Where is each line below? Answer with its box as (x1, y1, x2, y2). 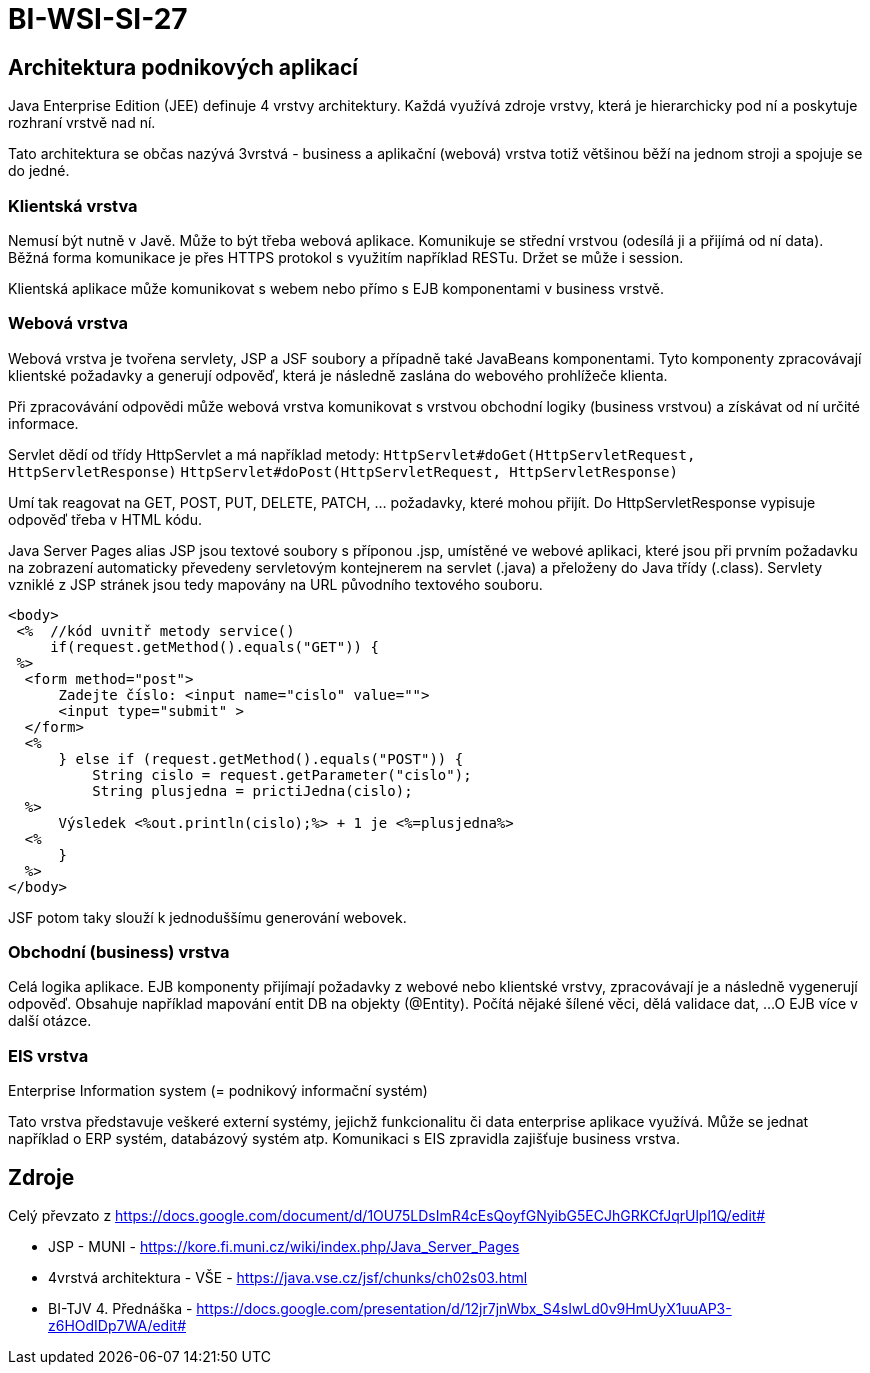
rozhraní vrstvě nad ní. (8, 114, 156, 132)
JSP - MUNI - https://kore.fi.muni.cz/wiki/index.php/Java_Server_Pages (48, 1238, 520, 1256)
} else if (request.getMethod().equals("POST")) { (58, 750, 464, 767)
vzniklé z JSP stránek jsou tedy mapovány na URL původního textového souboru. (8, 575, 543, 593)
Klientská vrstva (8, 195, 138, 216)
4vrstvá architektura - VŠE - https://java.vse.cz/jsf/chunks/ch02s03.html (48, 1269, 528, 1287)
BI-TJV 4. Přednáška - (48, 1300, 193, 1318)
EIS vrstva (8, 1045, 89, 1066)
